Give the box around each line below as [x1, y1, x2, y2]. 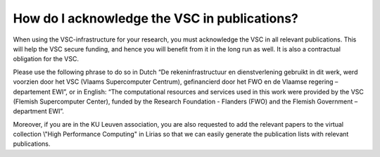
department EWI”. [13, 107, 65, 115]
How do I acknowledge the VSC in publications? [13, 11, 299, 26]
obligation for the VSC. [13, 55, 80, 63]
